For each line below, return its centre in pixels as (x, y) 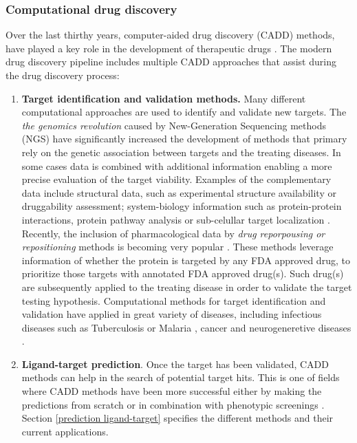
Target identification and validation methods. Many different (164, 98)
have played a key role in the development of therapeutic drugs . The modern (169, 48)
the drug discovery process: (63, 75)
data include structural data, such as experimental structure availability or (179, 192)
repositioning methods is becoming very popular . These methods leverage (177, 247)
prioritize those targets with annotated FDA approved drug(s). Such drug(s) (183, 273)
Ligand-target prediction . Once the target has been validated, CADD (175, 364)
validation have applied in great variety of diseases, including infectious (172, 314)
